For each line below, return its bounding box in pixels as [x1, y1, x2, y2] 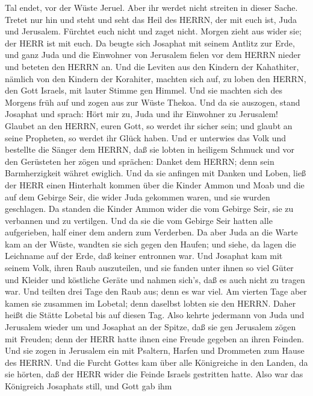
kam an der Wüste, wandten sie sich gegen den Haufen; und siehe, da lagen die [5, 237, 296, 250]
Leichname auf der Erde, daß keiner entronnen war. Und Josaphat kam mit [5, 249, 283, 262]
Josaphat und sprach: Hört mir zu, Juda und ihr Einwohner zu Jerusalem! [5, 107, 278, 120]
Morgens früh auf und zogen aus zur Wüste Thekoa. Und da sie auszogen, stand [5, 95, 300, 108]
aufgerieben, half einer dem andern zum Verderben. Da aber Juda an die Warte [5, 226, 298, 238]
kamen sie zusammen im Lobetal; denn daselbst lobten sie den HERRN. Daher [5, 296, 296, 309]
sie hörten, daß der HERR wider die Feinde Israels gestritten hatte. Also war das [5, 368, 303, 380]
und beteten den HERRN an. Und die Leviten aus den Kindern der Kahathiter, [5, 60, 299, 72]
